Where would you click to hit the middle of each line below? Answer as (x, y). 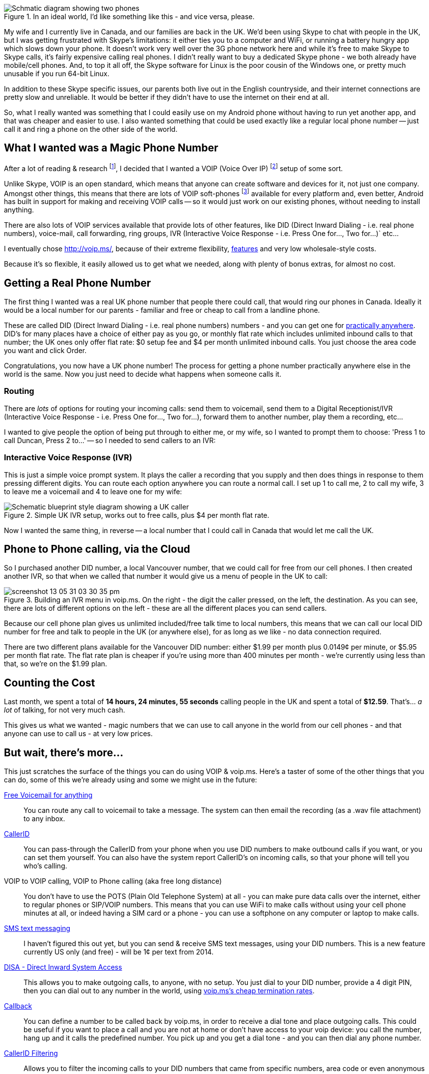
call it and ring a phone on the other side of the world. (91, 129)
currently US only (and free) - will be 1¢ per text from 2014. (119, 952)
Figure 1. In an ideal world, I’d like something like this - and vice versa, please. (129, 16)
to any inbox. (44, 819)
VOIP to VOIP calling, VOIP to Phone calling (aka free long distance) (113, 881)
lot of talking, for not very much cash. (65, 710)
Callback (18, 1006)
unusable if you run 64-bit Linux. (57, 74)
